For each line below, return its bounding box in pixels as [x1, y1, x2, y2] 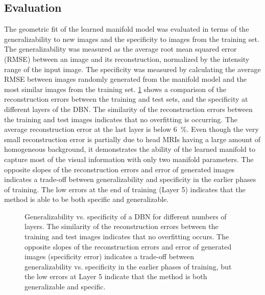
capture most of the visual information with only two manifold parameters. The [4, 153, 254, 164]
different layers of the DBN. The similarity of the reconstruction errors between [4, 103, 253, 114]
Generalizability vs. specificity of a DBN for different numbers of [25, 211, 227, 221]
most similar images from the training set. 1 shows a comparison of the [4, 83, 227, 94]
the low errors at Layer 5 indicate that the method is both [25, 271, 207, 282]
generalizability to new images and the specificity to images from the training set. [4, 33, 259, 44]
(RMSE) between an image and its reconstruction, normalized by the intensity [4, 53, 250, 64]
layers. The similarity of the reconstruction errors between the [25, 221, 219, 232]
